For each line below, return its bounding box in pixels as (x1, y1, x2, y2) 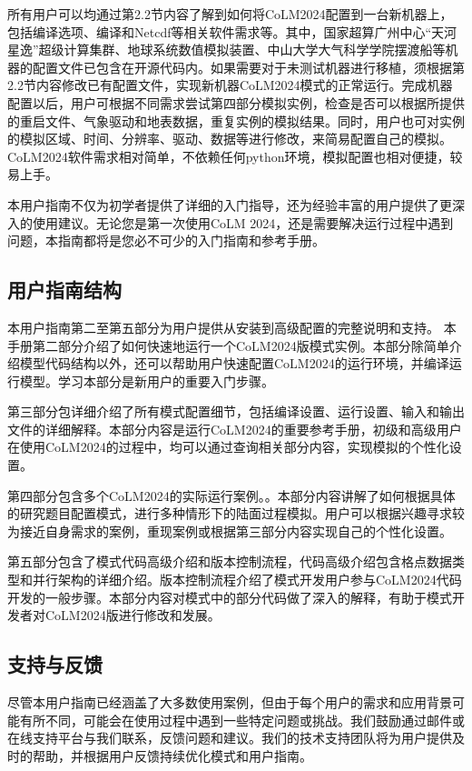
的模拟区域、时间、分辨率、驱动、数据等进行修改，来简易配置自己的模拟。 (7, 129, 452, 148)
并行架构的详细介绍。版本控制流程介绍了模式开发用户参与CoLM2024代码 (32, 570, 462, 589)
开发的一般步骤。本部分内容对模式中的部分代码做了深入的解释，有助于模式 (7, 587, 452, 606)
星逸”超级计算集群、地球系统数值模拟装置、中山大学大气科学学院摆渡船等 (7, 40, 446, 59)
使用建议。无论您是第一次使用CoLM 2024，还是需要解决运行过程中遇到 (32, 213, 454, 232)
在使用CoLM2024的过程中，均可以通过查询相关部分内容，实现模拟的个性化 (7, 437, 449, 456)
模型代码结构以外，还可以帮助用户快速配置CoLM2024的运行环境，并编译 (19, 354, 449, 373)
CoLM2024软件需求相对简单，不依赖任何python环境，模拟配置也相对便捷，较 (7, 146, 463, 165)
